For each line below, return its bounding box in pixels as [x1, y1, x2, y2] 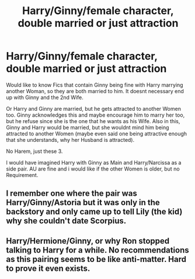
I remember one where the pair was [6, 189, 137, 199]
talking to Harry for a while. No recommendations [6, 245, 189, 255]
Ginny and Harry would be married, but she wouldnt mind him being [6, 124, 169, 131]
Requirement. [6, 171, 39, 178]
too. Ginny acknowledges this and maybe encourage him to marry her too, [6, 111, 185, 118]
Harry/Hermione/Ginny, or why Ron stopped [6, 236, 170, 246]
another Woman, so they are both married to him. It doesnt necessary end [6, 87, 184, 94]
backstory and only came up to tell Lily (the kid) [6, 207, 183, 217]
